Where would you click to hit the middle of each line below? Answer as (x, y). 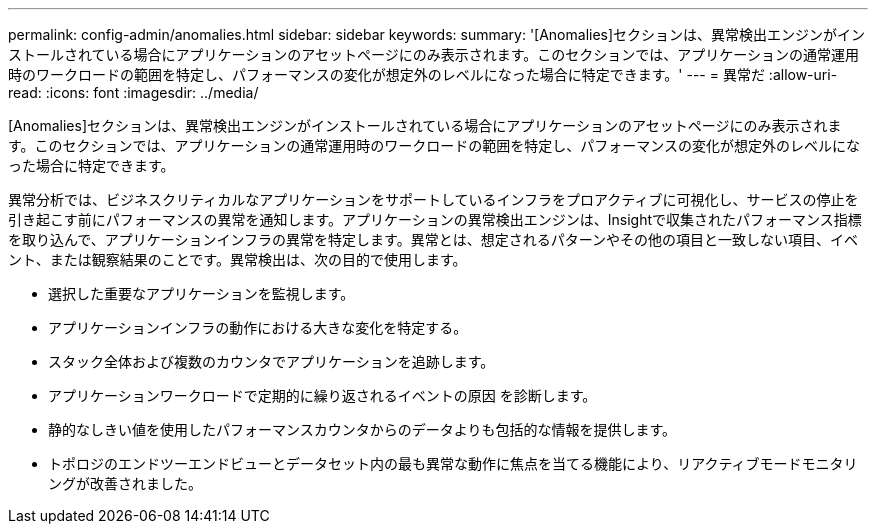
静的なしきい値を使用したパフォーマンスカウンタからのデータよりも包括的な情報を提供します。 (362, 429)
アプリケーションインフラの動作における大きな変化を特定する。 (258, 327)
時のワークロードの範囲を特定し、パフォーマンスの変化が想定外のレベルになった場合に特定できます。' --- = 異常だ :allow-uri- (423, 74)
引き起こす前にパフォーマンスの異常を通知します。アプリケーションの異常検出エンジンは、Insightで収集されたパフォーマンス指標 (435, 219)
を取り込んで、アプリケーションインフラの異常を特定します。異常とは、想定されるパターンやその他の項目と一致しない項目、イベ (433, 239)
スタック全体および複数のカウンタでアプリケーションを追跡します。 (271, 361)
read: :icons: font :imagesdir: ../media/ (133, 92)
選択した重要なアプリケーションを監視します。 (201, 293)
